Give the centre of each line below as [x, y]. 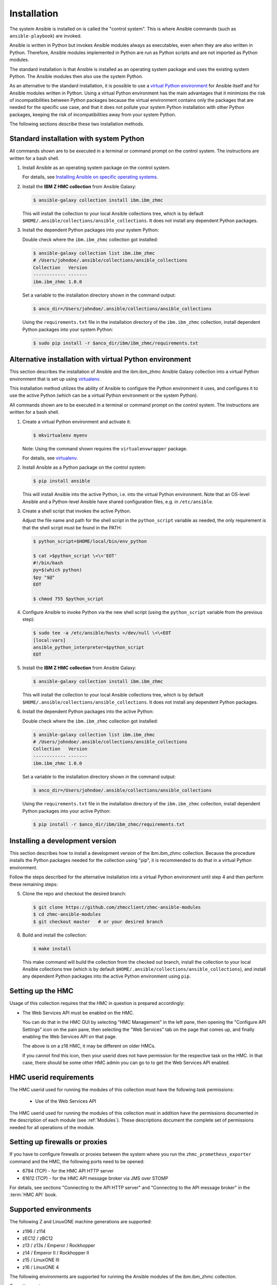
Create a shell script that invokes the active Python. [77, 511]
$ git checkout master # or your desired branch [98, 922]
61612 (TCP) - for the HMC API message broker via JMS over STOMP [95, 1178]
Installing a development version [63, 841]
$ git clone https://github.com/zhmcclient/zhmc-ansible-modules [117, 907]
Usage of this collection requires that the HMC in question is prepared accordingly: [97, 1003]
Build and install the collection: [55, 935]
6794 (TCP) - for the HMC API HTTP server [68, 1171]
